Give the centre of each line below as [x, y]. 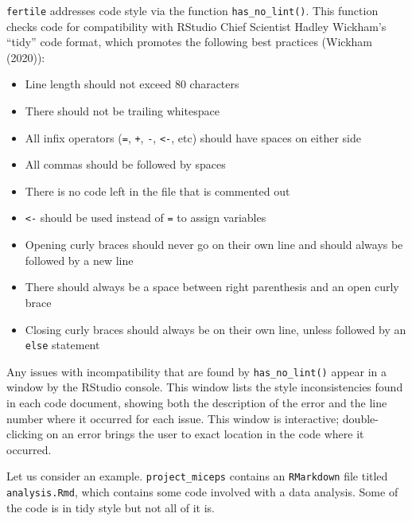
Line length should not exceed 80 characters [132, 84]
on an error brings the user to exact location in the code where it [205, 434]
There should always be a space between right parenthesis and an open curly [212, 287]
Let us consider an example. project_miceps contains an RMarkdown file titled [197, 476]
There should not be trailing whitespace [122, 111]
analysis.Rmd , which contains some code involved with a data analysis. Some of [202, 492]
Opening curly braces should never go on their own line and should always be [214, 245]
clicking [25, 434]
